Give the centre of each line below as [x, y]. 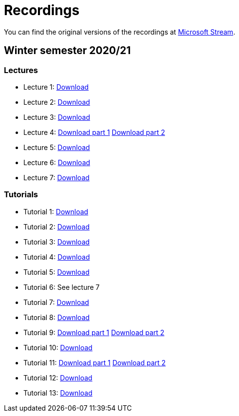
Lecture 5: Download [57, 147]
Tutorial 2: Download [56, 227]
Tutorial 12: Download [58, 378]
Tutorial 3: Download [57, 242]
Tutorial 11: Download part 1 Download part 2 [95, 362]
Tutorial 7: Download [56, 302]
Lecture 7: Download [56, 177]
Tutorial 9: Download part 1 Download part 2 [94, 332]
